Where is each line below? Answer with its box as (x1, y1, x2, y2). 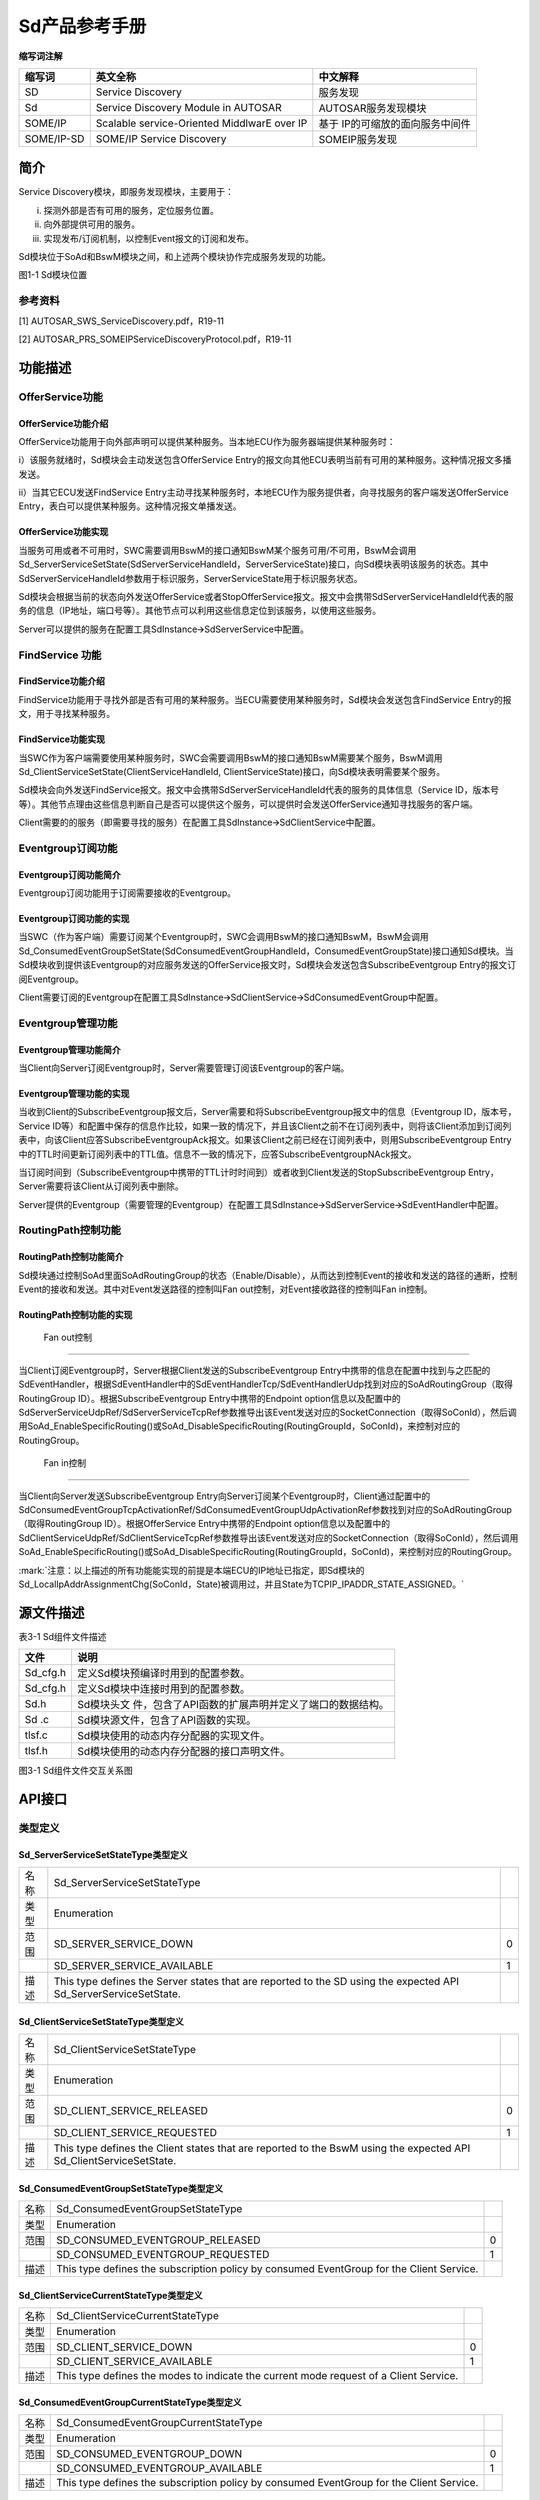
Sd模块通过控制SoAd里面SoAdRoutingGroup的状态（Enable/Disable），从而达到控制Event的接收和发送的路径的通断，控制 (18, 1269, 518, 1281)
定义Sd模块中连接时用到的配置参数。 (77, 1682, 251, 1696)
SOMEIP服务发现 (318, 132, 398, 146)
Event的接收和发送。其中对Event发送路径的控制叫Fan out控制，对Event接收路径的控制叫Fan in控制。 (18, 1283, 433, 1295)
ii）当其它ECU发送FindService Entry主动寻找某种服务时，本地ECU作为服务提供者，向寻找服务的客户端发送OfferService (18, 486, 509, 499)
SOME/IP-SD (24, 131, 85, 145)
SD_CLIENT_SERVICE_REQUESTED (53, 2126, 217, 2140)
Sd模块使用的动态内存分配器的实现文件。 (77, 1729, 271, 1743)
